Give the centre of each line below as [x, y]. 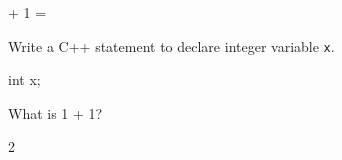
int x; [24, 79]
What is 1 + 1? [55, 112]
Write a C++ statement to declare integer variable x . [171, 45]
